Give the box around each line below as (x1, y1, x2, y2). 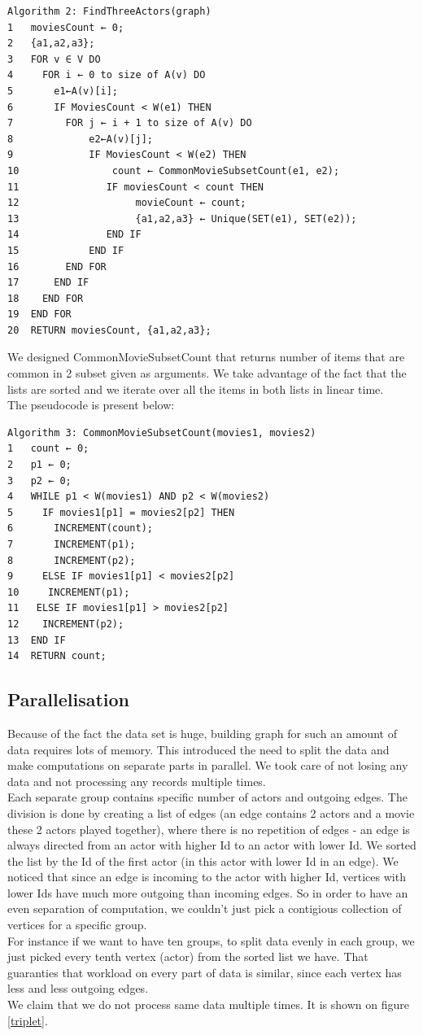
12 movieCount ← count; (7, 197, 246, 209)
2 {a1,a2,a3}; (7, 37, 95, 50)
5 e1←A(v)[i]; (7, 85, 119, 97)
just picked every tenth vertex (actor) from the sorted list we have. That (7, 948, 368, 965)
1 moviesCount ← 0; (7, 21, 124, 33)
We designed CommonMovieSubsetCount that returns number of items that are (7, 348, 405, 365)
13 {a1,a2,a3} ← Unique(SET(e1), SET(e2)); (7, 212, 357, 225)
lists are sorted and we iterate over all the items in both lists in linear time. (7, 380, 384, 397)
